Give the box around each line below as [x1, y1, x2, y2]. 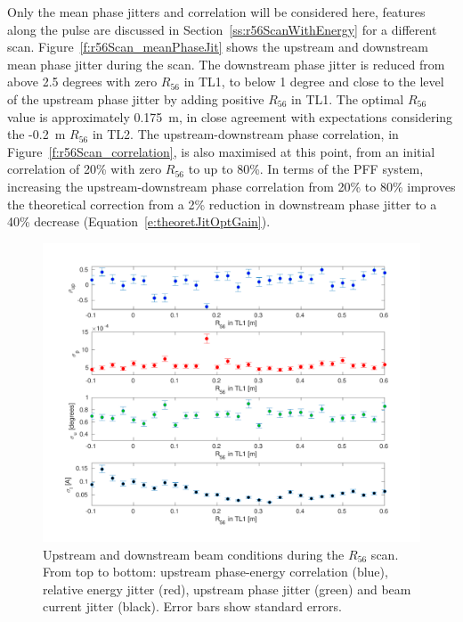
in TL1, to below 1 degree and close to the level [183, 72, 444, 91]
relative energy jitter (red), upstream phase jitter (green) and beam [43, 579, 411, 598]
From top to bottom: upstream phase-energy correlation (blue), [43, 562, 388, 581]
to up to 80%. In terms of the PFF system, [188, 160, 424, 178]
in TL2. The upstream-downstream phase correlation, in [92, 125, 399, 143]
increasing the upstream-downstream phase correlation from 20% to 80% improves [7, 176, 456, 195]
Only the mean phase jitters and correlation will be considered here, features [7, 3, 426, 20]
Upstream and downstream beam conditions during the [43, 544, 345, 563]
